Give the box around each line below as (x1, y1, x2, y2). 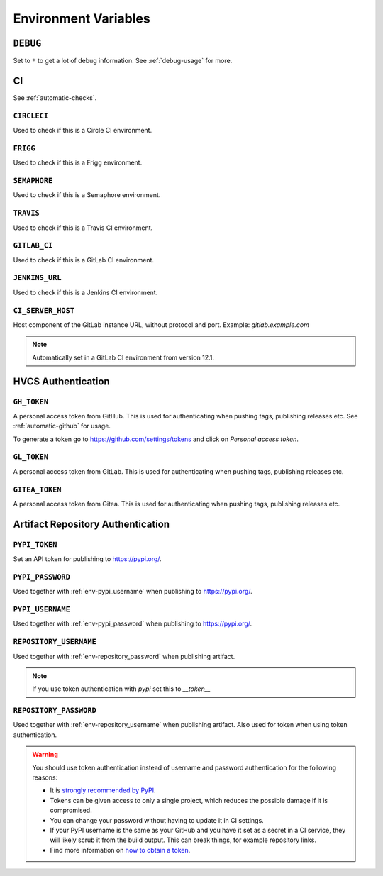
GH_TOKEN (13, 397, 49, 406)
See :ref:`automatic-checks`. (13, 93, 97, 102)
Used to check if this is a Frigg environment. (13, 158, 143, 167)
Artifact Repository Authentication (13, 518, 170, 530)
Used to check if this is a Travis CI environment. (13, 223, 153, 232)
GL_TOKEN (13, 453, 49, 462)
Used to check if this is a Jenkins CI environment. (13, 288, 158, 296)
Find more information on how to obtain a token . (50, 845, 191, 854)
